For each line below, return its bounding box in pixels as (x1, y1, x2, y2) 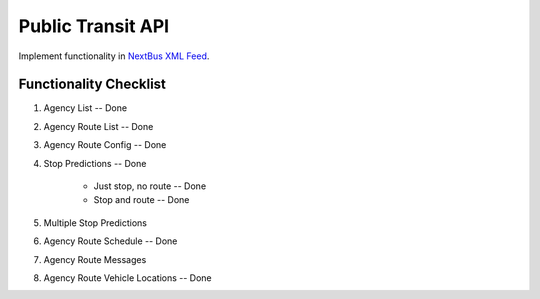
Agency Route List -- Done (43, 120, 154, 132)
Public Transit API (18, 15, 170, 37)
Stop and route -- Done (93, 194, 190, 206)
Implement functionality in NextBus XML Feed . (18, 50, 210, 62)
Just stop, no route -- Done (93, 180, 207, 192)
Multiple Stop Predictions (43, 216, 148, 229)
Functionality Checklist (18, 76, 167, 93)
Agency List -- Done (43, 102, 128, 114)
